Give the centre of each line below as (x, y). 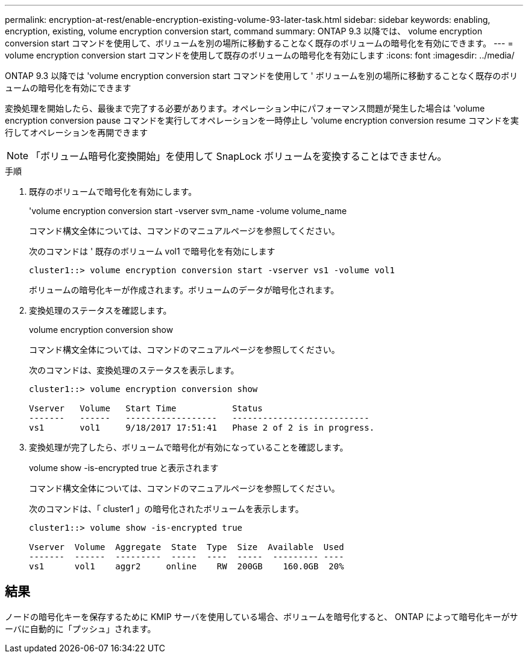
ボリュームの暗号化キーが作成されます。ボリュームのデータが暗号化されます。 (184, 290)
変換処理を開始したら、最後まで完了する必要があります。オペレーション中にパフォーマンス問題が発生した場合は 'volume (245, 108)
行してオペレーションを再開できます (77, 132)
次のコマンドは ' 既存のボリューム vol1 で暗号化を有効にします (152, 251)
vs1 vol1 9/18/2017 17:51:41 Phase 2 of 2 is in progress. (202, 428)
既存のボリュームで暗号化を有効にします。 (113, 191)
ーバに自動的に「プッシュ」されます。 (80, 628)
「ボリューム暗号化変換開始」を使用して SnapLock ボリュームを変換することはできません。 (239, 156)
